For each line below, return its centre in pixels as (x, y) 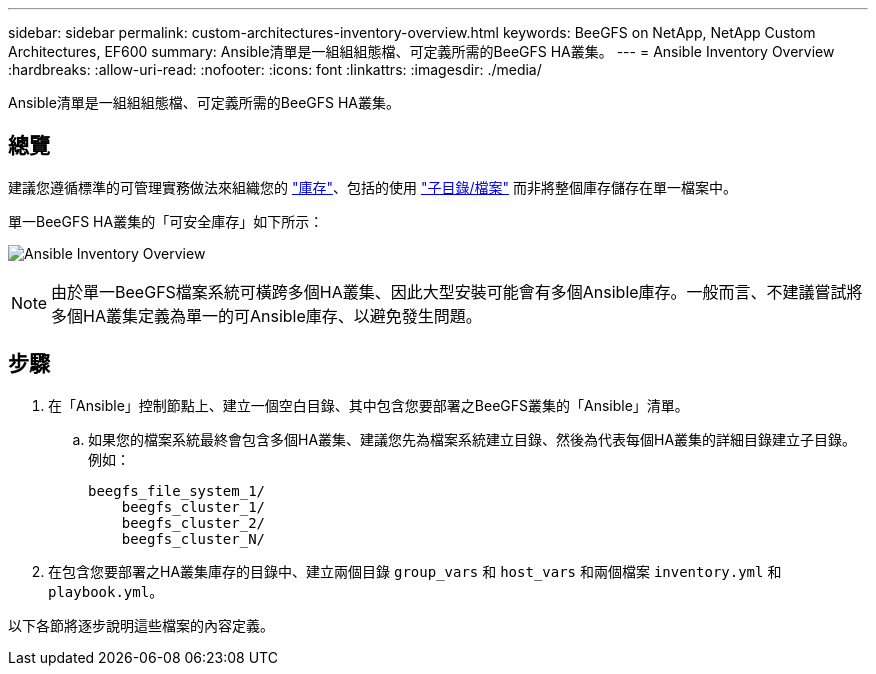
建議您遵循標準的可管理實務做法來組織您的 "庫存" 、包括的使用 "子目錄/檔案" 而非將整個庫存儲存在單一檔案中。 (372, 187)
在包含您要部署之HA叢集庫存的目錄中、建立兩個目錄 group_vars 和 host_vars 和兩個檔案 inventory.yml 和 (415, 571)
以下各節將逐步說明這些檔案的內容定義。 (141, 625)
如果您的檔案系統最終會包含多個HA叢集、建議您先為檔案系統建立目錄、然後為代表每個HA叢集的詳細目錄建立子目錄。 (472, 439)
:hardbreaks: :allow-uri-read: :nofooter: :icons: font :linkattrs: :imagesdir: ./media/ (275, 69)
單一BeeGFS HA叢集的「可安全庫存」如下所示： (166, 221)
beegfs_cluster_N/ (193, 538)
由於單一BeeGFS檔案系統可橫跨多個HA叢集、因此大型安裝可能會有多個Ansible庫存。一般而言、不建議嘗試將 (457, 291)
